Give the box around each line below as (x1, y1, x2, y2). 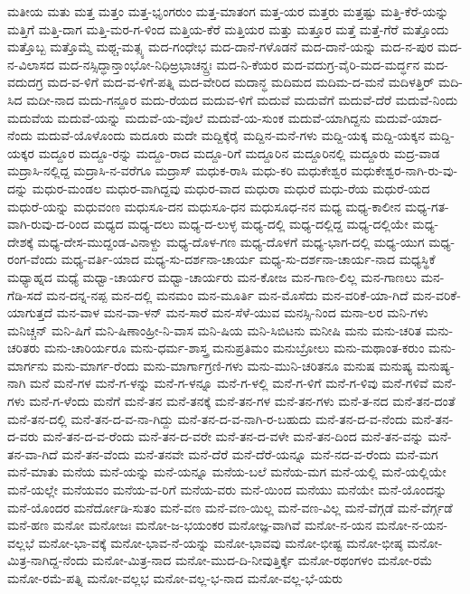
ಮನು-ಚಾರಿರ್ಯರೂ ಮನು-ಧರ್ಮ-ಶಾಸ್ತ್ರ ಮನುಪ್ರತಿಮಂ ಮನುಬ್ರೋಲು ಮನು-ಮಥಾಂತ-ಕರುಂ (43, 338, 425, 357)
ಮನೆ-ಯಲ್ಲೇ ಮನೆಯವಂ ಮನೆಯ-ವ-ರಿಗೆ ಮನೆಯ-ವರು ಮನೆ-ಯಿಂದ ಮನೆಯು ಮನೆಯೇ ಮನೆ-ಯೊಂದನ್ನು (7, 480, 447, 499)
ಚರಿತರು (7, 338, 41, 357)
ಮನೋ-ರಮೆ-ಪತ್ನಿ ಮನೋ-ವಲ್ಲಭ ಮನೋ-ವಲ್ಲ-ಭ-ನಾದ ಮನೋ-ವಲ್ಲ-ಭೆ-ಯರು (7, 569, 343, 587)
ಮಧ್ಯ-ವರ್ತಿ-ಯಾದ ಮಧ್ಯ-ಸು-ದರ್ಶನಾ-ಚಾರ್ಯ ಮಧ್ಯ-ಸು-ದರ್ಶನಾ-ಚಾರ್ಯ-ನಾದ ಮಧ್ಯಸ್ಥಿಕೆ (61, 250, 436, 269)
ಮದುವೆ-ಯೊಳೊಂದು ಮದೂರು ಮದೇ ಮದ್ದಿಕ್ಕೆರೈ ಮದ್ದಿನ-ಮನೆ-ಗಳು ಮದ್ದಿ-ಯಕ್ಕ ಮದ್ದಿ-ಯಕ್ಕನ (36, 126, 425, 145)
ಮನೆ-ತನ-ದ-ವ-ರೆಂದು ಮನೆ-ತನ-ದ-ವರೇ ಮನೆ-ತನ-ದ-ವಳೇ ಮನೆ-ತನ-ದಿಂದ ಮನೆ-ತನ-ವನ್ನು (42, 427, 424, 446)
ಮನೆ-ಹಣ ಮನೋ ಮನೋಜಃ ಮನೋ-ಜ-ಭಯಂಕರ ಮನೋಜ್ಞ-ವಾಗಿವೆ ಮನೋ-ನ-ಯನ (7, 515, 372, 534)
